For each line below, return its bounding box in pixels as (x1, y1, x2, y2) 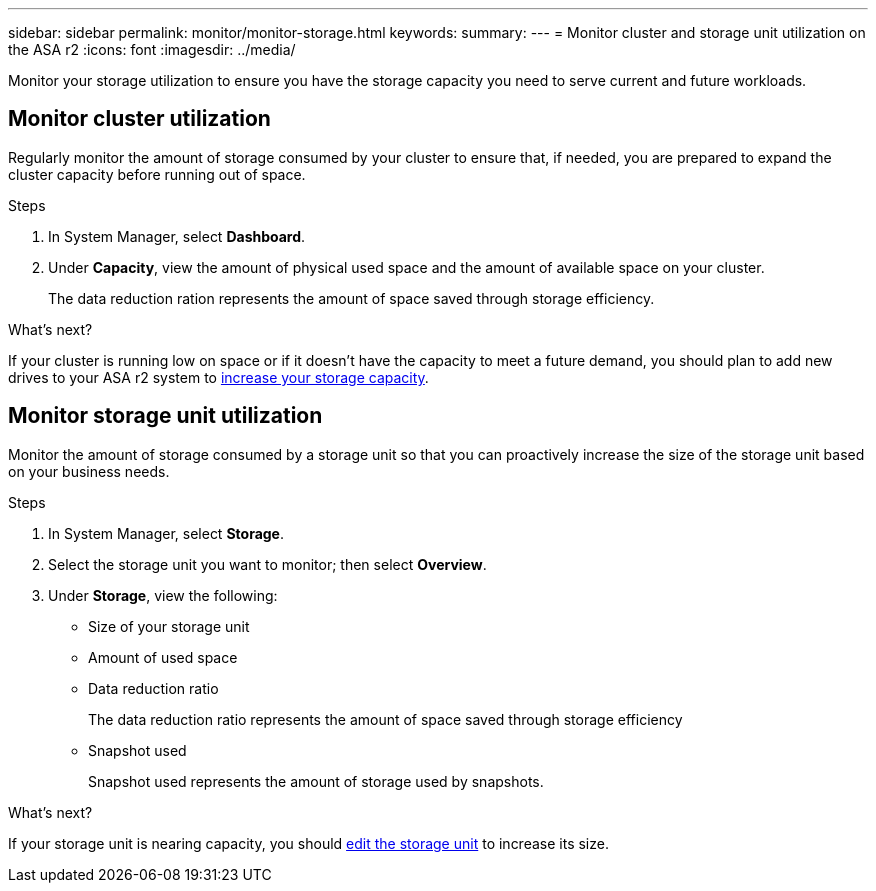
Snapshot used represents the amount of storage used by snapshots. (88, 772, 544, 790)
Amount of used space (88, 648, 238, 666)
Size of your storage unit (88, 617, 250, 635)
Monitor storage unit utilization (8, 403, 323, 429)
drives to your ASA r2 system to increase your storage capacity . (8, 368, 429, 386)
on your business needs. (8, 462, 170, 480)
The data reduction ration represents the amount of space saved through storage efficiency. (48, 289, 655, 307)
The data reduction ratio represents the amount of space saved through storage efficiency (88, 710, 683, 728)
